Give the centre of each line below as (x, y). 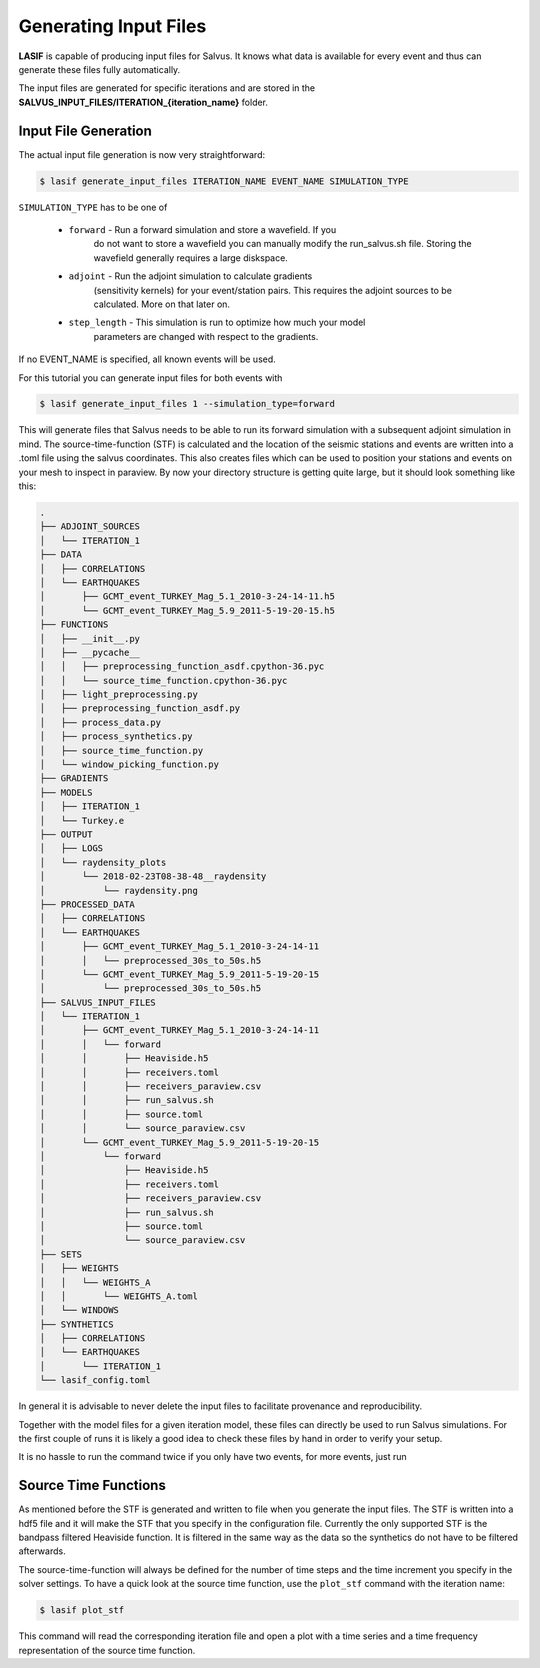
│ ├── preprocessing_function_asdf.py (139, 708)
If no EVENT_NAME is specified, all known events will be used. (147, 359)
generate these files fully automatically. (99, 69)
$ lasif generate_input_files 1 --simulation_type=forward (187, 404)
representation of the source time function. (107, 1650)
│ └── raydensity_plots (103, 862)
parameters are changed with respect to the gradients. (206, 336)
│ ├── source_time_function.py (121, 750)
